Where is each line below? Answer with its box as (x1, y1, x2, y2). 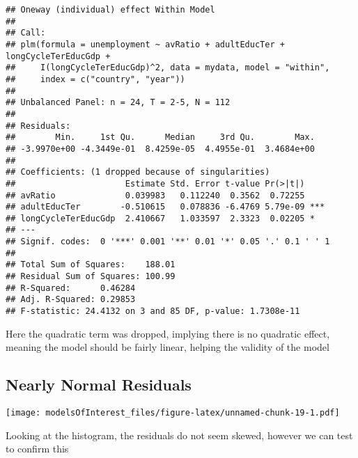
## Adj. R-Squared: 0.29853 (6, 294, 136, 305)
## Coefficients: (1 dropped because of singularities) (6, 167, 270, 177)
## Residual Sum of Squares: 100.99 (6, 271, 176, 282)
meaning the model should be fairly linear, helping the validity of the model (6, 340, 329, 354)
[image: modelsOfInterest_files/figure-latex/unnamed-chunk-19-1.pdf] (6, 408, 340, 418)
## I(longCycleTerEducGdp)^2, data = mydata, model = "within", (6, 63, 330, 73)
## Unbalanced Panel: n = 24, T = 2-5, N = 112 (6, 97, 231, 108)
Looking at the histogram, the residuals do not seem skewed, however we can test (6, 427, 353, 442)
